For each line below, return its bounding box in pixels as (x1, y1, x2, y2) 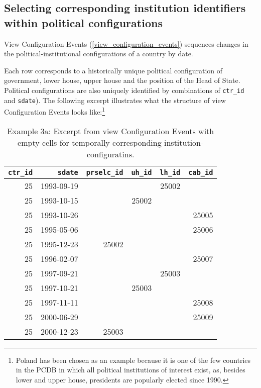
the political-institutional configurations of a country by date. (4, 48, 193, 59)
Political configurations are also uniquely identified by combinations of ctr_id (4, 84, 244, 95)
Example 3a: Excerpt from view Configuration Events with (7, 125, 214, 137)
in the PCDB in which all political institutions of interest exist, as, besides (16, 364, 245, 375)
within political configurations (4, 15, 163, 30)
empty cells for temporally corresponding (18, 136, 162, 148)
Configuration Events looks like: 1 (4, 105, 105, 117)
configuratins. (87, 148, 135, 160)
